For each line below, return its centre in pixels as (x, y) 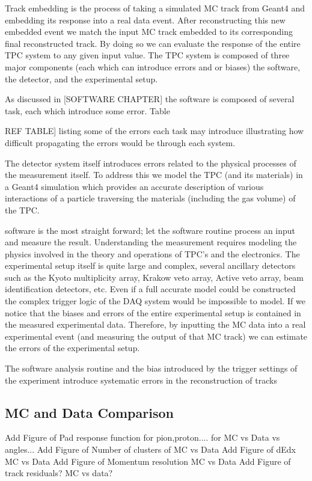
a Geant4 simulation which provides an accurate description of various (134, 186)
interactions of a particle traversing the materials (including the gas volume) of (150, 198)
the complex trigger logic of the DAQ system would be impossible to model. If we (155, 301)
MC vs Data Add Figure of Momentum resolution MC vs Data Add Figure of (148, 461)
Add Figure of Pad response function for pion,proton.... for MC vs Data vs (142, 437)
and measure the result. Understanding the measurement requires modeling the (151, 242)
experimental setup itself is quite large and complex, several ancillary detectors (150, 265)
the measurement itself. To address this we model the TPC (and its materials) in (154, 175)
